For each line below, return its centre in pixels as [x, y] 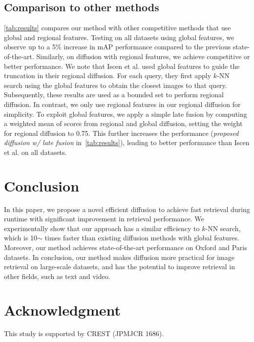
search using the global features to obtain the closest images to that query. [116, 85]
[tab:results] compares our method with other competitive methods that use [117, 28]
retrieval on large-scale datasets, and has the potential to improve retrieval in [120, 267]
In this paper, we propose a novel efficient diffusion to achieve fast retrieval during [127, 209]
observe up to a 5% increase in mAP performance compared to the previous [117, 47]
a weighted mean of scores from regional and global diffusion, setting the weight [123, 123]
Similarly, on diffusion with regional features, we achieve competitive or [143, 56]
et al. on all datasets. [35, 152]
